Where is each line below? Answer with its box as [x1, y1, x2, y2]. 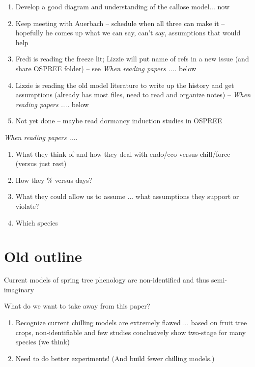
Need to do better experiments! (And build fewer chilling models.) [15, 353, 215, 363]
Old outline [4, 246, 82, 266]
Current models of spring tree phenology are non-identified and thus [4, 275, 209, 285]
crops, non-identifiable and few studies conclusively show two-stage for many [15, 327, 246, 337]
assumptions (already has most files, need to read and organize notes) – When [15, 89, 251, 100]
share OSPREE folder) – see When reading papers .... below [15, 63, 197, 73]
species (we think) [15, 337, 70, 347]
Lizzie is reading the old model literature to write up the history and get [15, 80, 234, 90]
